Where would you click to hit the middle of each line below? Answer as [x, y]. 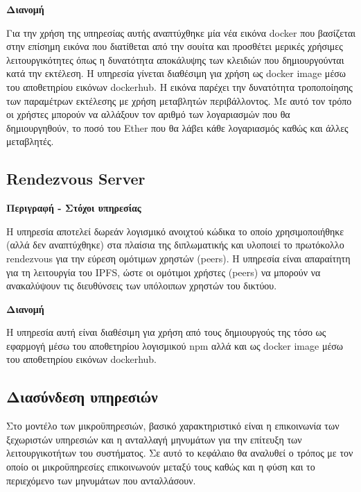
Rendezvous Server [76, 179]
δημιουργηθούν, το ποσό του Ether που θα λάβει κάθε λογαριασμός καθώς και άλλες [177, 127]
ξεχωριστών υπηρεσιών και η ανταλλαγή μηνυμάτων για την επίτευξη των [154, 439]
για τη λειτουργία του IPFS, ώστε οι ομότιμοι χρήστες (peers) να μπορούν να [164, 272]
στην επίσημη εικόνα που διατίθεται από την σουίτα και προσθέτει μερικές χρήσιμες [175, 46]
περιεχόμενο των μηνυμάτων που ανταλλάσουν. [101, 480]
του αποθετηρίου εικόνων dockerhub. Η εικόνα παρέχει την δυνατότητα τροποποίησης [179, 86]
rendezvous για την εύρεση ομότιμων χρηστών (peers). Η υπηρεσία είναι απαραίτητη [178, 258]
